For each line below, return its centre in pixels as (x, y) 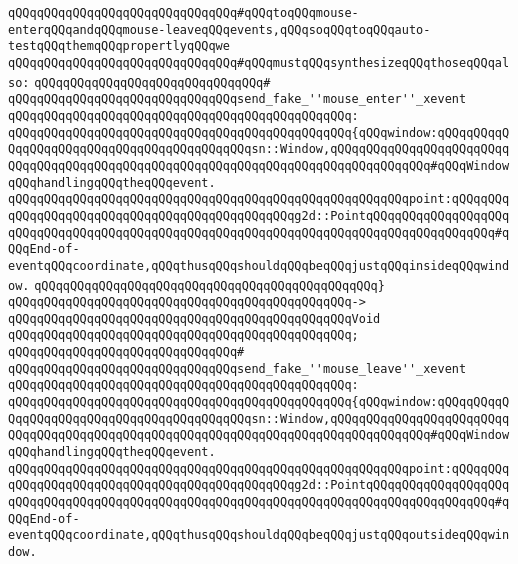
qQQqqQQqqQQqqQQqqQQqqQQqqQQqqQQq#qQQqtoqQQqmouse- (183, 13)
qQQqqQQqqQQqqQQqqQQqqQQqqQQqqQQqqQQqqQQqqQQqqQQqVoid (194, 318)
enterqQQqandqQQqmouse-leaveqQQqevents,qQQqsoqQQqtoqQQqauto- (219, 29)
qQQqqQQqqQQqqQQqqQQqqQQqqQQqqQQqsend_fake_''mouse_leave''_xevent (237, 368)
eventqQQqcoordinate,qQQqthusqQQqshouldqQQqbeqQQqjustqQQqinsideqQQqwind (259, 265)
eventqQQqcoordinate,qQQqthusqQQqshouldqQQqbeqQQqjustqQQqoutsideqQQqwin (259, 535)
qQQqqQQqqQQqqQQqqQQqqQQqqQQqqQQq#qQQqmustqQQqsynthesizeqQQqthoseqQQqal (259, 62)
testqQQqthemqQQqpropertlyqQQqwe (119, 46)
